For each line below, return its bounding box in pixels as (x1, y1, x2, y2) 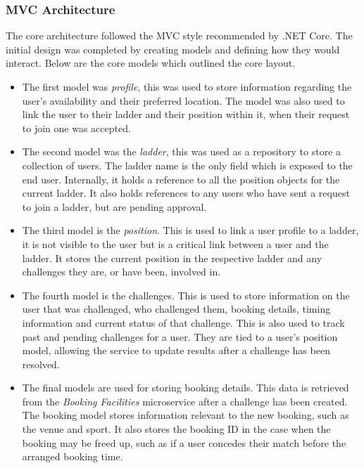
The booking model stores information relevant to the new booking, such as (22, 408, 349, 422)
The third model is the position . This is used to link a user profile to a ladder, (22, 223, 359, 238)
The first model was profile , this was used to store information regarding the (22, 79, 352, 93)
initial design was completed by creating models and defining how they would (6, 41, 340, 56)
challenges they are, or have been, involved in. (22, 264, 221, 279)
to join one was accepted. (22, 120, 131, 135)
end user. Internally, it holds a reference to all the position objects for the (22, 171, 340, 186)
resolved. (22, 356, 60, 371)
